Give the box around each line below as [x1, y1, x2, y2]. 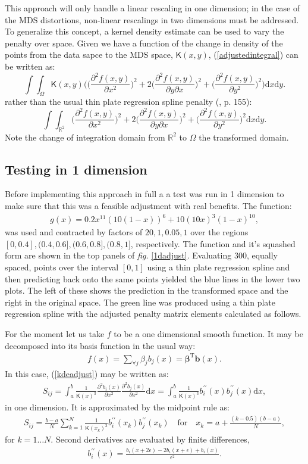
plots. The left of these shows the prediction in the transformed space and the [5, 284, 288, 297]
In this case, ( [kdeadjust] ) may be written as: [5, 368, 169, 380]
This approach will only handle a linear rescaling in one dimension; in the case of [5, 2, 300, 14]
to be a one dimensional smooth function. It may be [114, 327, 303, 340]
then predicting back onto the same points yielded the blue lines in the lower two [5, 272, 300, 285]
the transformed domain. [199, 130, 289, 143]
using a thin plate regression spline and [147, 260, 290, 273]
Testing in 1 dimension [5, 160, 147, 178]
